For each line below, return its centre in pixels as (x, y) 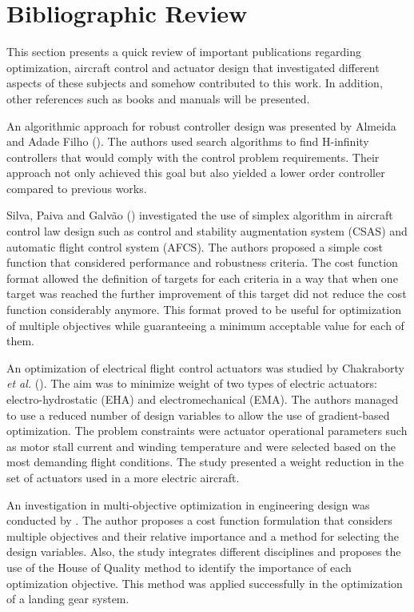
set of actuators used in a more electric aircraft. (123, 477)
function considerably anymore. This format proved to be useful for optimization (204, 310)
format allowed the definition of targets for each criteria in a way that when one (202, 278)
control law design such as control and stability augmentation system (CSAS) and (207, 231)
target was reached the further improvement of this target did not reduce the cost (207, 294)
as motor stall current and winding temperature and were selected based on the (201, 446)
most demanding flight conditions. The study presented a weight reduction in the (205, 462)
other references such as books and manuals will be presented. (158, 98)
